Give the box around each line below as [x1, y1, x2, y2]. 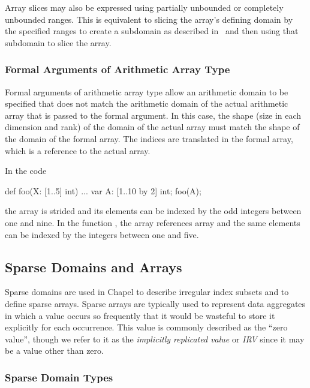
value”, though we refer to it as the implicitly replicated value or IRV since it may [5, 332, 305, 345]
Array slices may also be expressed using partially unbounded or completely [5, 1, 284, 13]
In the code [5, 164, 47, 177]
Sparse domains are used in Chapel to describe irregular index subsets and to [5, 285, 289, 298]
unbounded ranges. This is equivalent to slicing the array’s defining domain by [5, 13, 293, 25]
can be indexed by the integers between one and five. [5, 228, 199, 240]
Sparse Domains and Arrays [5, 257, 182, 276]
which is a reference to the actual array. [5, 144, 151, 157]
